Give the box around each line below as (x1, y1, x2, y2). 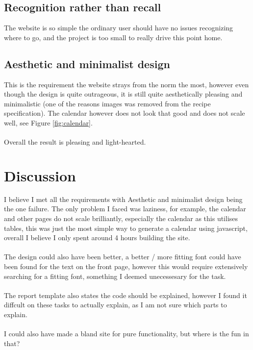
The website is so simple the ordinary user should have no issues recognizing (4, 23, 233, 33)
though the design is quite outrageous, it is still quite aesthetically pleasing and (4, 89, 243, 99)
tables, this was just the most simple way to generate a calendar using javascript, (4, 223, 248, 233)
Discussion (4, 165, 76, 185)
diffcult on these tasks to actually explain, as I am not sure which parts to (4, 300, 227, 310)
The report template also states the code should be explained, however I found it (4, 290, 247, 300)
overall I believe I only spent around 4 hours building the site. (4, 232, 190, 243)
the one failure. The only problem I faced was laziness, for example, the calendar (4, 203, 246, 214)
